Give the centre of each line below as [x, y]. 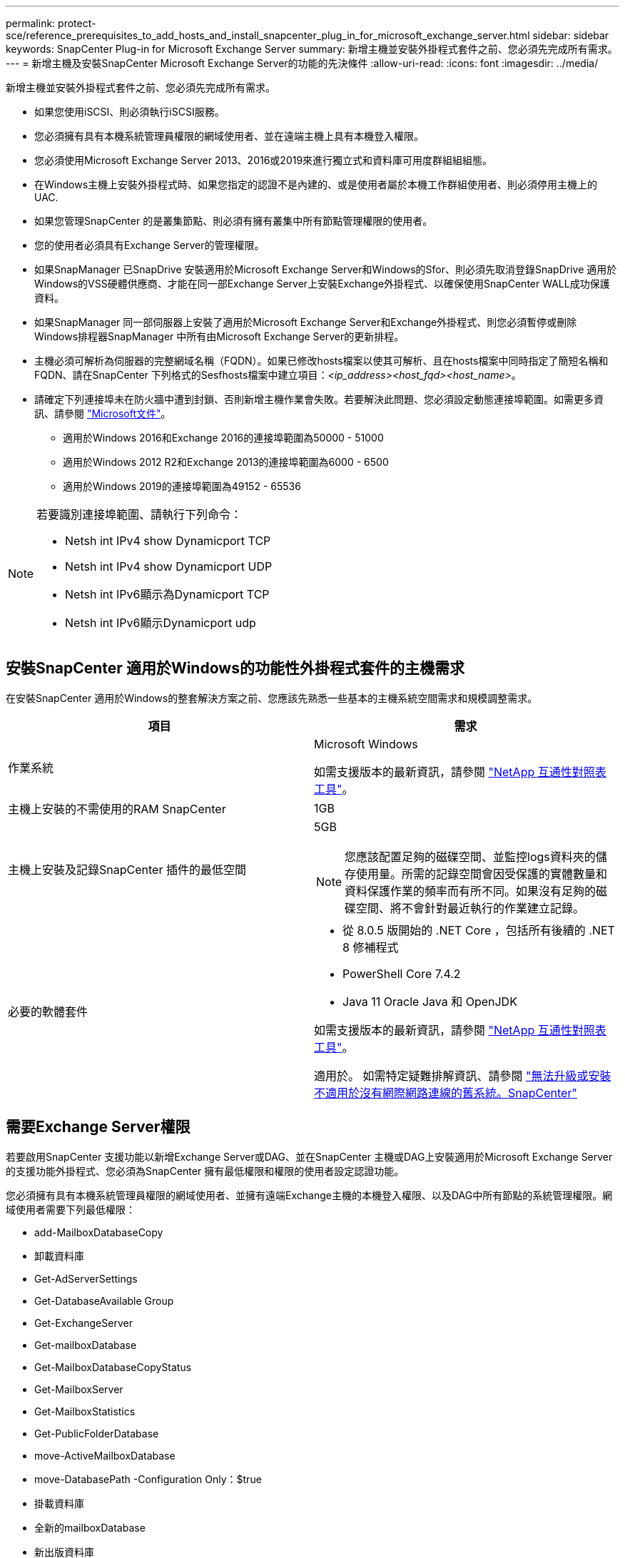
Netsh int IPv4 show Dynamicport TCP [168, 541]
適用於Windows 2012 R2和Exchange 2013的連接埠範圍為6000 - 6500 [226, 462]
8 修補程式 [371, 947]
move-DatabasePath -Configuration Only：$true [148, 1479]
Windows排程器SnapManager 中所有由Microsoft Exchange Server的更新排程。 [219, 336]
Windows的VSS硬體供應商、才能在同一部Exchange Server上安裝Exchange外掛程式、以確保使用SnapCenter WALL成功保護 [322, 284]
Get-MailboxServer [79, 1389]
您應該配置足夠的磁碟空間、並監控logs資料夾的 [470, 856]
